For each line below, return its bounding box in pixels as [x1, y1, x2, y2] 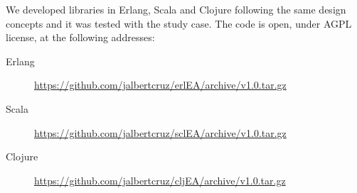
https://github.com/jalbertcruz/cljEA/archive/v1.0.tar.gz [34, 172, 286, 187]
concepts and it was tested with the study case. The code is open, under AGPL [6, 16, 352, 31]
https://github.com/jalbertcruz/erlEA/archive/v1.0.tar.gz [34, 77, 287, 92]
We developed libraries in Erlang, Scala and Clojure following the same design [6, 2, 346, 16]
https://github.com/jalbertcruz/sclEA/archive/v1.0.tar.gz [34, 125, 287, 140]
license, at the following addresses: [6, 30, 155, 45]
